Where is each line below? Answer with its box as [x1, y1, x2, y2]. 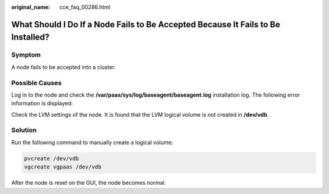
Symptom [11, 50, 41, 59]
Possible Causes [11, 78, 62, 87]
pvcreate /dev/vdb [24, 155, 79, 162]
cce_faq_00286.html [59, 4, 111, 10]
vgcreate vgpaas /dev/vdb [24, 164, 102, 170]
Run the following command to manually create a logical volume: [11, 139, 174, 146]
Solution [11, 126, 37, 134]
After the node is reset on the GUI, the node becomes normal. [11, 179, 166, 187]
